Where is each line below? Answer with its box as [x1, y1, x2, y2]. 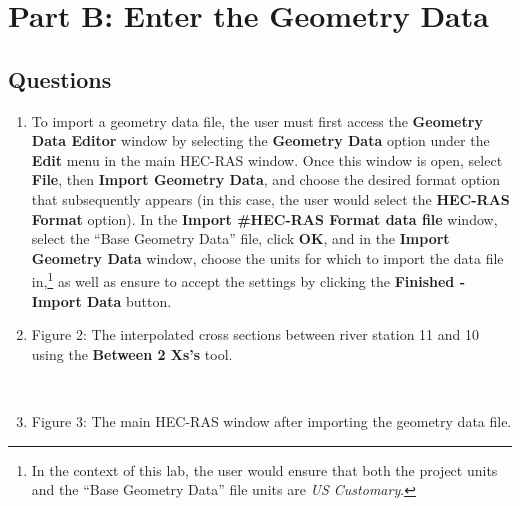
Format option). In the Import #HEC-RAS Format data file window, [31, 208, 498, 229]
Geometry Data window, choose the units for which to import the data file [31, 247, 504, 268]
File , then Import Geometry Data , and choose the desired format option [31, 169, 501, 190]
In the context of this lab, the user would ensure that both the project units [31, 459, 498, 480]
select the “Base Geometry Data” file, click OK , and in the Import [31, 228, 450, 249]
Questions [8, 63, 112, 94]
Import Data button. [31, 290, 172, 311]
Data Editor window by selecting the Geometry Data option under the [31, 130, 490, 151]
